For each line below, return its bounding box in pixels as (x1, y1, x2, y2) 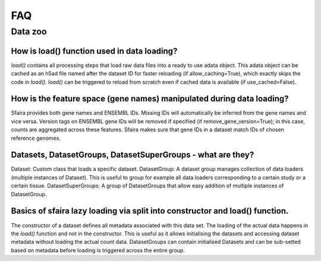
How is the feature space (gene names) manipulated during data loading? (11, 94, 289, 104)
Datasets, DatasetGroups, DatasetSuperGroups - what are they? (11, 150, 254, 160)
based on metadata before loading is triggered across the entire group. (11, 247, 185, 254)
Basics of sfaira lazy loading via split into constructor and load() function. (11, 206, 289, 216)
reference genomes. (11, 134, 61, 141)
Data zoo (11, 26, 47, 37)
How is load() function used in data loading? (11, 46, 178, 56)
